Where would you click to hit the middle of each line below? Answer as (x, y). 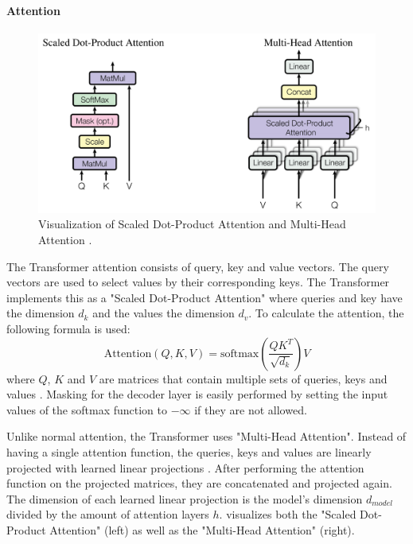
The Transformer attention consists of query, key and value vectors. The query (198, 266)
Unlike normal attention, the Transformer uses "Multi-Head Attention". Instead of (206, 436)
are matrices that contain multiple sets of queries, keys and (243, 378)
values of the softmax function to (87, 409)
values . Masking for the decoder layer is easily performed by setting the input (197, 394)
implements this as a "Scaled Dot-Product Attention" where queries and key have (205, 297)
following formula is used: (68, 329)
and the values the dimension (164, 313)
